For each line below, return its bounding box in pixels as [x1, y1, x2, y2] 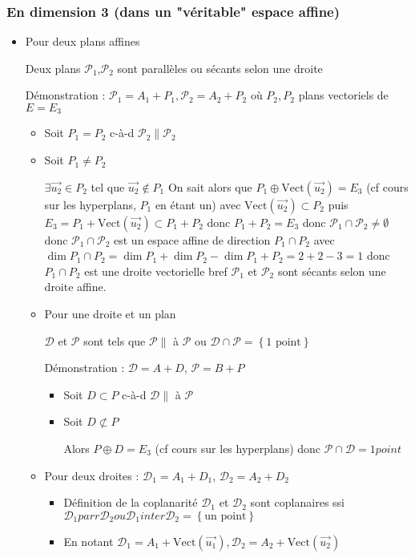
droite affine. [44, 278, 107, 295]
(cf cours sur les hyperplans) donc [155, 439, 321, 456]
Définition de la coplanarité [63, 494, 198, 511]
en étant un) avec [155, 196, 241, 212]
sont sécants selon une [277, 262, 386, 279]
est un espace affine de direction [114, 231, 271, 248]
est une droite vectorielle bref [84, 262, 228, 279]
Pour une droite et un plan [44, 305, 176, 322]
